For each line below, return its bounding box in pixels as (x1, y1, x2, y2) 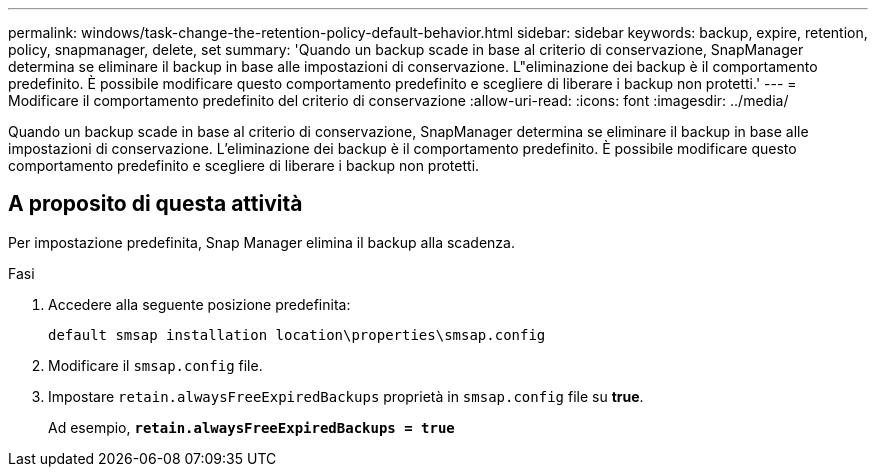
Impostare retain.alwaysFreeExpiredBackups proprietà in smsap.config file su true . (48, 387, 644, 405)
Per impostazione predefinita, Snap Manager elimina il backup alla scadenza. (8, 233, 515, 251)
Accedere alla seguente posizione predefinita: (48, 295, 351, 313)
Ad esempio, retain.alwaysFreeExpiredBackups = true (48, 418, 455, 436)
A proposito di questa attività (8, 191, 303, 217)
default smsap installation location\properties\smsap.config (48, 326, 546, 343)
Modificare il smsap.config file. (48, 356, 263, 374)
